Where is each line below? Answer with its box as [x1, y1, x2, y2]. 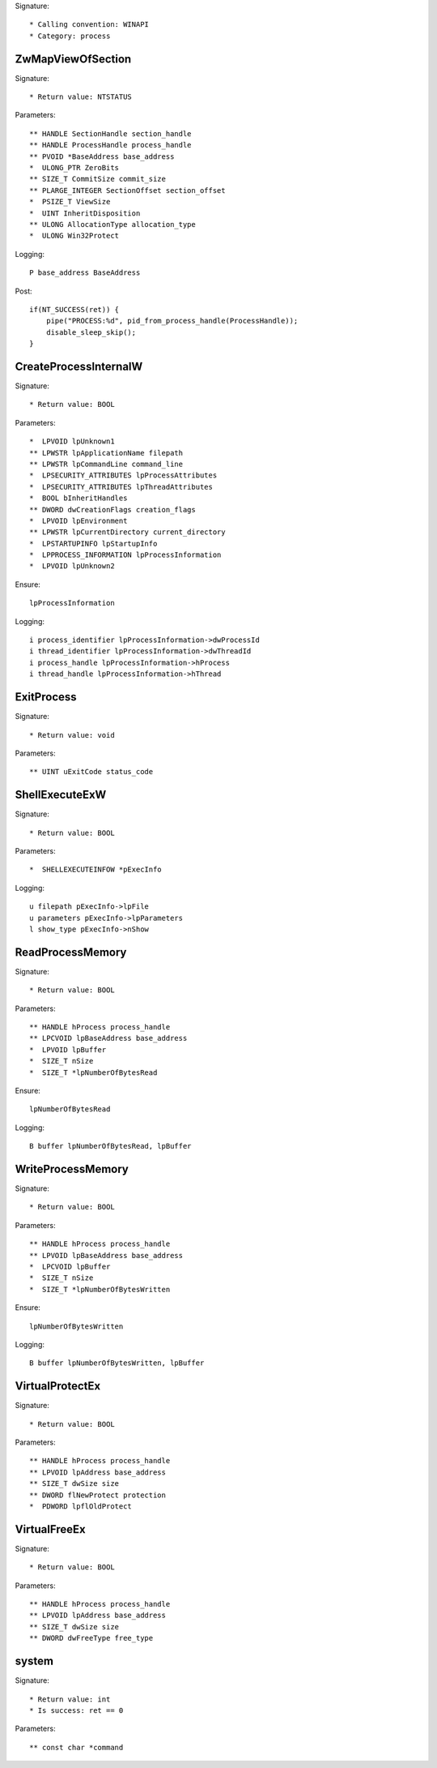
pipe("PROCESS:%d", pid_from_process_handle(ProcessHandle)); [45, 316, 299, 326]
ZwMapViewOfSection [15, 52, 132, 66]
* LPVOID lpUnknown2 [29, 562, 115, 571]
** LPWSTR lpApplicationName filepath [29, 448, 184, 457]
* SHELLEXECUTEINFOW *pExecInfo [29, 865, 162, 875]
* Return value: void [29, 730, 115, 739]
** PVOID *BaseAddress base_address [29, 152, 175, 161]
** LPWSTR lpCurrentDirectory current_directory [29, 528, 226, 537]
